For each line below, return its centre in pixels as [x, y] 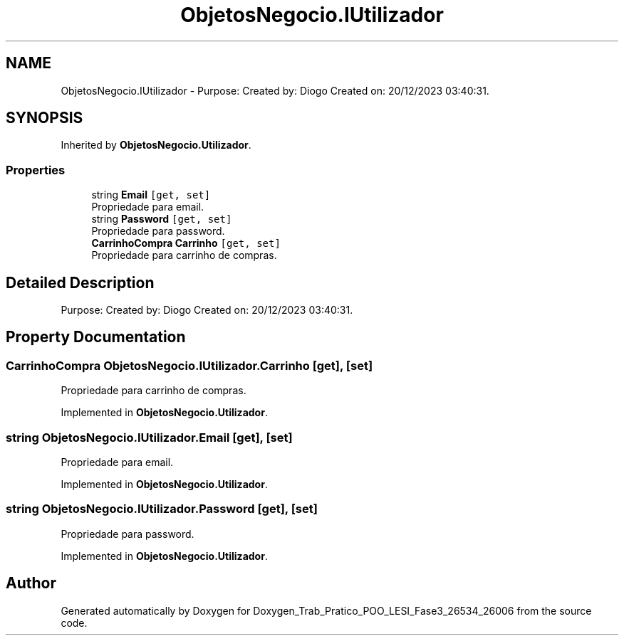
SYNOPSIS [45, 118]
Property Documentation [96, 337]
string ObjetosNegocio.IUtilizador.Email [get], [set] [149, 437]
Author [31, 583]
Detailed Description [80, 282]
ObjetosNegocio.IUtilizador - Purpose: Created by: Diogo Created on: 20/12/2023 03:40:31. [275, 90]
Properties [36, 170]
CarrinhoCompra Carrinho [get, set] [186, 243]
